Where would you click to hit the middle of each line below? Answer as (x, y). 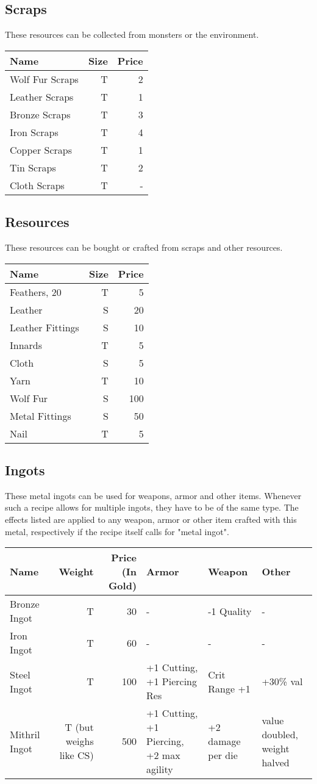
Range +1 (229, 688)
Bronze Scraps (40, 114)
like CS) (77, 755)
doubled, (280, 734)
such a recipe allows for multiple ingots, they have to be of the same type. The (152, 507)
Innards (26, 345)
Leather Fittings (45, 327)
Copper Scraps (41, 149)
